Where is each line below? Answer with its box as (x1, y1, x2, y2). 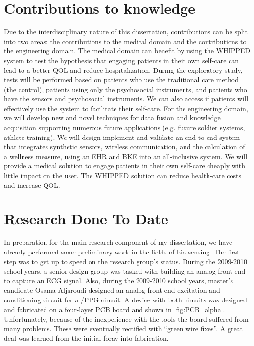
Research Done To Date (4, 208, 168, 229)
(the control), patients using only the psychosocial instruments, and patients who (4, 84, 247, 94)
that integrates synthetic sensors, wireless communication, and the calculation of (4, 141, 245, 152)
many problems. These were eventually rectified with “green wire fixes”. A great (4, 323, 243, 333)
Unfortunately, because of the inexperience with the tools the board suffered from (4, 314, 249, 324)
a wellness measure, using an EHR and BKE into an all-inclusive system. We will (4, 151, 248, 161)
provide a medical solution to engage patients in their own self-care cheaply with (4, 161, 246, 171)
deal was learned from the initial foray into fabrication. (4, 333, 169, 343)
